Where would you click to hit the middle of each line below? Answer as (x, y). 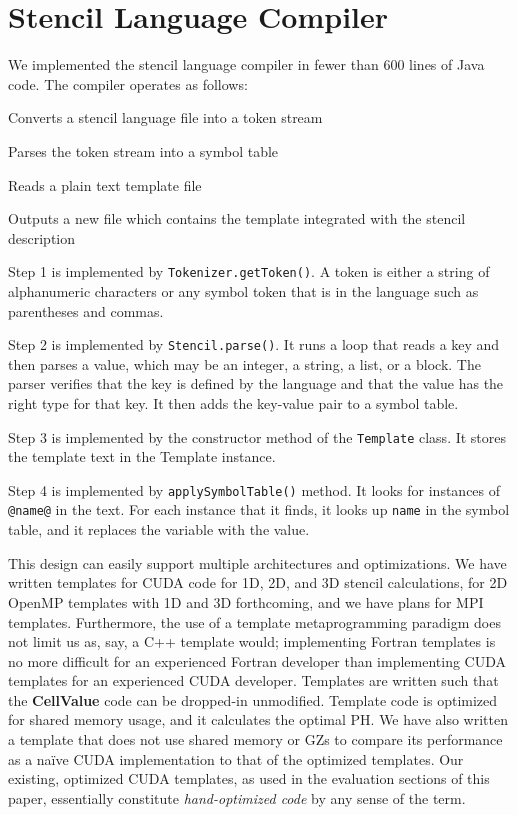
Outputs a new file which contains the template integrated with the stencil (237, 218)
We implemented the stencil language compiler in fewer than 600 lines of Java (246, 64)
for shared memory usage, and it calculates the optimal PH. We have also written (258, 719)
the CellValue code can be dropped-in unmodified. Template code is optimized (253, 699)
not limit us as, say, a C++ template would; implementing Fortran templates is (252, 641)
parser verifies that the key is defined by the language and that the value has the (256, 383)
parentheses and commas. (86, 310)
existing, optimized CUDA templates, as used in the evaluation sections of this (249, 778)
